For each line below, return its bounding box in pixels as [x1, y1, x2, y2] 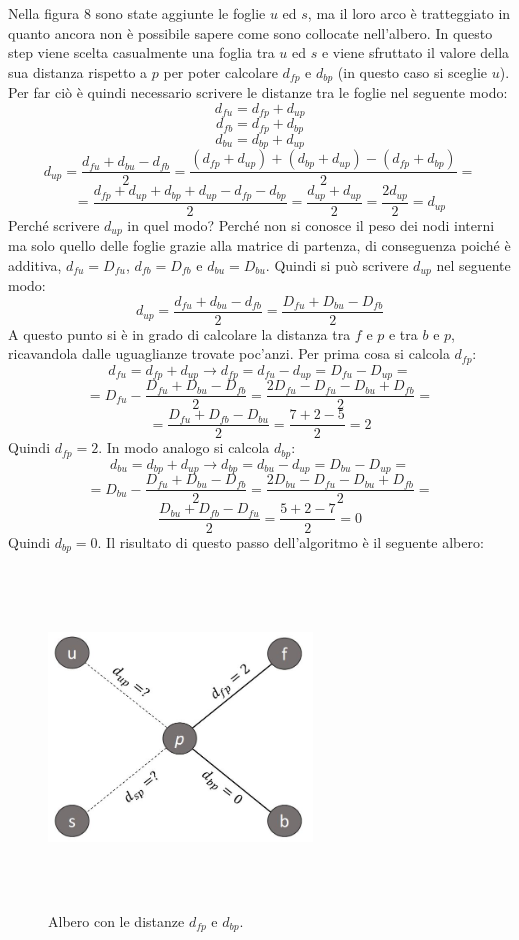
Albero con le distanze [48, 910, 185, 931]
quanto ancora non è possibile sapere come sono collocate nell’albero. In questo [8, 22, 493, 43]
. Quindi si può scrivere [265, 254, 409, 275]
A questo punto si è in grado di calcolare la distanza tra [8, 323, 351, 344]
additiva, [8, 254, 62, 275]
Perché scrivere [8, 214, 100, 235]
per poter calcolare [163, 61, 278, 82]
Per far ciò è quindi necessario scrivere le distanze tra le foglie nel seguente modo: [8, 82, 508, 103]
